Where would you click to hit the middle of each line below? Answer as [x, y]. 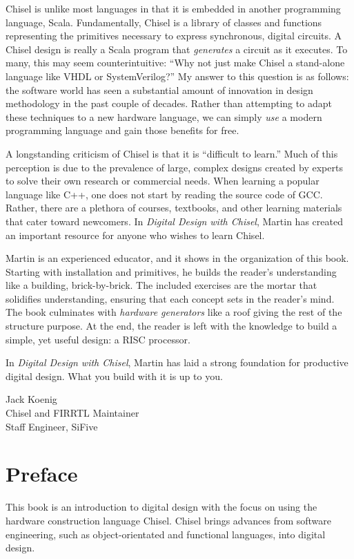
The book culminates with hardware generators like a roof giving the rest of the [174, 312]
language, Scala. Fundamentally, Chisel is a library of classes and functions [164, 22]
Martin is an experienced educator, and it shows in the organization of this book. [177, 258]
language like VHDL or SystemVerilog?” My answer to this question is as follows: [177, 76]
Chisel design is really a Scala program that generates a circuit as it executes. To [177, 49]
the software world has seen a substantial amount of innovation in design [159, 89]
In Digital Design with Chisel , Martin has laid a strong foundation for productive [177, 362]
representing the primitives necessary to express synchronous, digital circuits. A [174, 36]
